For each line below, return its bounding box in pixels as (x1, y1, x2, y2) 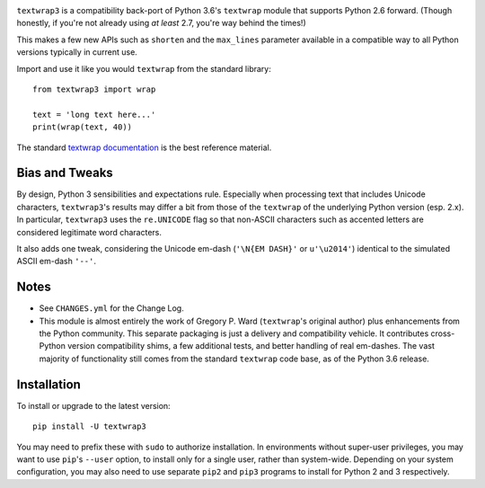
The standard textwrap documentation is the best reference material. (16, 142, 272, 153)
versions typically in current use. (16, 47, 138, 58)
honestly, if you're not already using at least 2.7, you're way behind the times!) (16, 18, 307, 29)
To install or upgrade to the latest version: (16, 400, 171, 411)
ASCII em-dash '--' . (16, 256, 96, 267)
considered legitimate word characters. (16, 226, 162, 237)
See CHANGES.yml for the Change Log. (39, 303, 184, 314)
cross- (430, 328, 455, 339)
